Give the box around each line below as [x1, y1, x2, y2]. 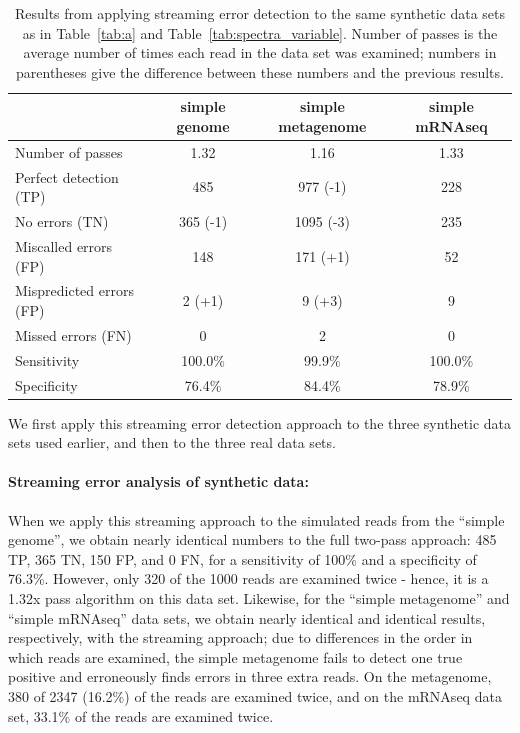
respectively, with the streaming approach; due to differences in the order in [8, 627, 473, 648]
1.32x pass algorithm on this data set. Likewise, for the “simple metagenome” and [8, 587, 510, 608]
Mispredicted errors [15, 280, 134, 301]
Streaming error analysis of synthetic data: [8, 471, 309, 492]
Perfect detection [15, 166, 119, 187]
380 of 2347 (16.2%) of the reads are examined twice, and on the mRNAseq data [8, 685, 502, 706]
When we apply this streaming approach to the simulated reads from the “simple [8, 509, 505, 530]
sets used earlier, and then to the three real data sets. [8, 432, 336, 453]
